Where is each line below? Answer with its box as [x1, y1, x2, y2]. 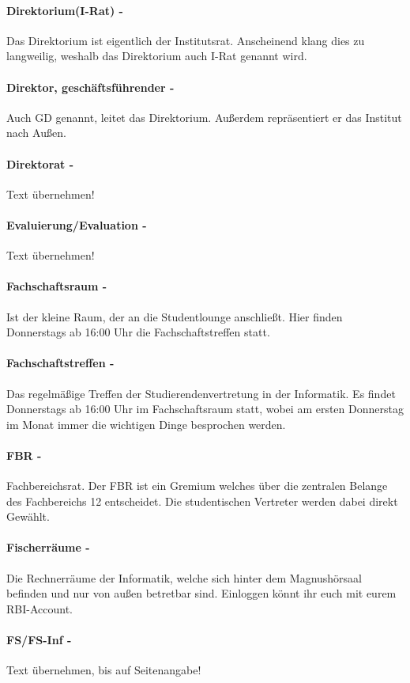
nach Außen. [6, 124, 66, 141]
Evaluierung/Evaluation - [6, 216, 147, 233]
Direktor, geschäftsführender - [6, 78, 175, 95]
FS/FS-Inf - [6, 632, 72, 648]
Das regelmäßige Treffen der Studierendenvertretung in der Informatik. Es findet [6, 385, 396, 401]
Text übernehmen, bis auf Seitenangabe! [6, 662, 201, 678]
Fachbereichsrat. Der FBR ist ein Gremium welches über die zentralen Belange [6, 477, 388, 494]
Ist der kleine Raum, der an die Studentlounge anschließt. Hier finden [6, 308, 343, 324]
